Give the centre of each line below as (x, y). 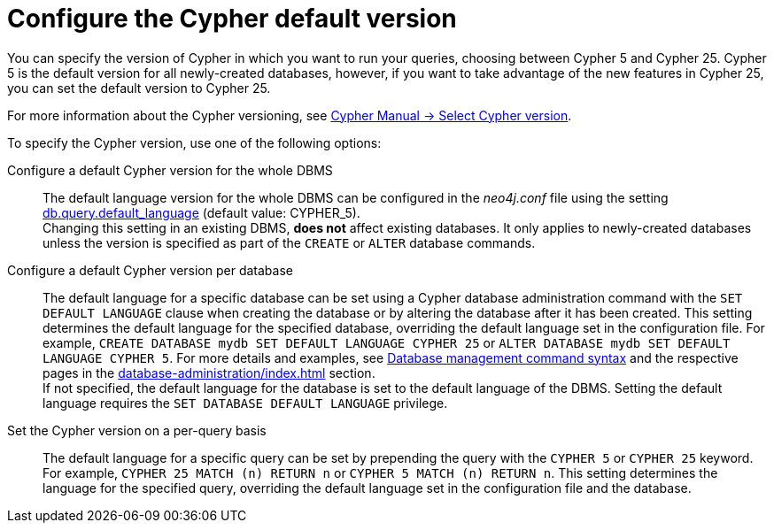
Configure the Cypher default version (232, 19)
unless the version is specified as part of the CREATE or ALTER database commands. (289, 242)
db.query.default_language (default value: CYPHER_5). (201, 212)
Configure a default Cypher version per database (150, 270)
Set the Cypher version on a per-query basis (137, 430)
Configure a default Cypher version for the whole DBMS (170, 170)
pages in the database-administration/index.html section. (209, 373)
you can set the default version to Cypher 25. (139, 88)
